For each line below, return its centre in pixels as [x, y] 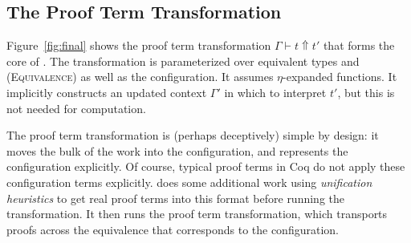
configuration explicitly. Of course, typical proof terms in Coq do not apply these [206, 166]
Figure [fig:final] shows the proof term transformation [139, 45]
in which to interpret [275, 92]
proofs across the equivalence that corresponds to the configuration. [173, 229]
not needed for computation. [76, 108]
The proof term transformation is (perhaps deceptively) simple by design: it [193, 135]
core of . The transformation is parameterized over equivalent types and [183, 61]
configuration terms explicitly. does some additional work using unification [189, 182]
